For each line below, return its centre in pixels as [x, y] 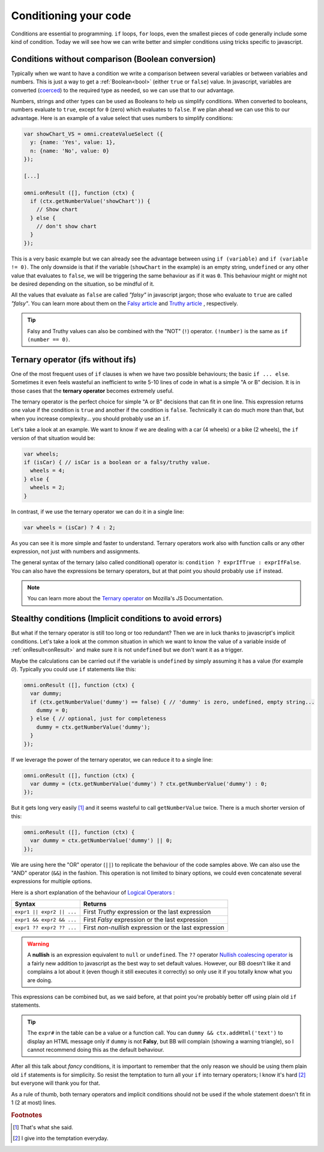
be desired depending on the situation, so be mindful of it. [83, 284]
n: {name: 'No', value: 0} [70, 151]
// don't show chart [67, 226]
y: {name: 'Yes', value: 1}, [73, 142]
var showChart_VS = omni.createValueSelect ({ [93, 134]
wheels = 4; [48, 471]
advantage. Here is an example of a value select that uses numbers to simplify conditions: [122, 118]
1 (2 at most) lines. [34, 1102]
